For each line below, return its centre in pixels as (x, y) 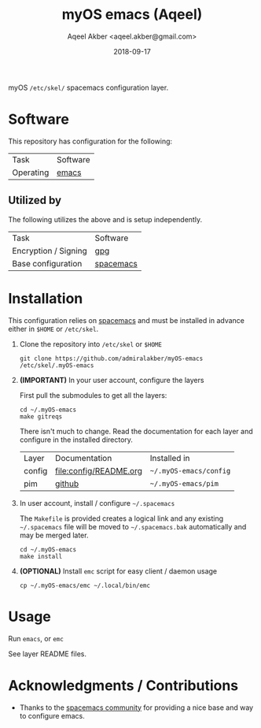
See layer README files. (47, 654)
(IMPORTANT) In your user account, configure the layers (112, 380)
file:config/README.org (99, 470)
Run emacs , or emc (36, 638)
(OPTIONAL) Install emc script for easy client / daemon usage (118, 571)
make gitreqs (41, 416)
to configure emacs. (52, 715)
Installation (46, 298)
